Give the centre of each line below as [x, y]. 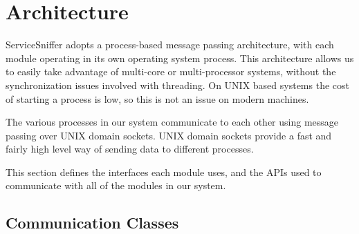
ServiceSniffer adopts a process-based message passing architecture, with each [170, 45]
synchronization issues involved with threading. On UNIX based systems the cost [177, 85]
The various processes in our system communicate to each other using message [172, 122]
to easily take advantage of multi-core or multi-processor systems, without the [171, 71]
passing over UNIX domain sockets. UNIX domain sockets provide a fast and [169, 135]
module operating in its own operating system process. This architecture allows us [180, 58]
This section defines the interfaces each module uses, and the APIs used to [164, 172]
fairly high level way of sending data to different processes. [130, 149]
